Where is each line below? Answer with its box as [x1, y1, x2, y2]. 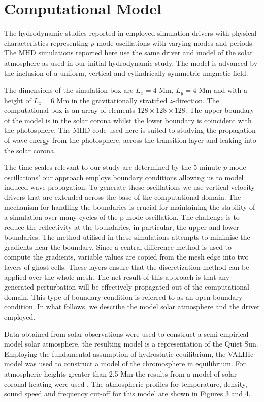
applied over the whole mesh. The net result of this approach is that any [4, 271, 230, 282]
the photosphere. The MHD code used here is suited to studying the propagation [4, 125, 256, 135]
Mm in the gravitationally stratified [56, 95, 168, 105]
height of [4, 95, 31, 105]
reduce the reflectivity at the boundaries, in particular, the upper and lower [4, 221, 239, 232]
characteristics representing [4, 37, 89, 48]
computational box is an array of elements [4, 105, 136, 116]
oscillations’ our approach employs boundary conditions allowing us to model [4, 171, 244, 182]
